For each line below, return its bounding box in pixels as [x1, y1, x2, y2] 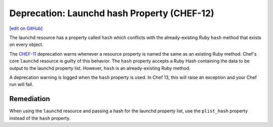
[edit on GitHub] [9, 25, 43, 31]
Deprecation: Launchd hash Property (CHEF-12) [9, 8, 214, 19]
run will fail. [9, 81, 33, 88]
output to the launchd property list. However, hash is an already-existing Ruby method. [9, 65, 191, 71]
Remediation [9, 95, 51, 103]
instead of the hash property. [9, 115, 71, 121]
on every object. [9, 41, 43, 48]
